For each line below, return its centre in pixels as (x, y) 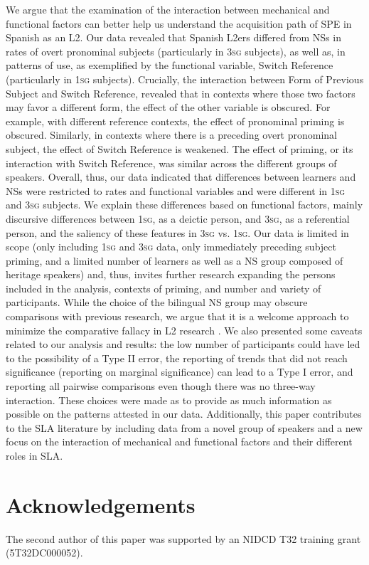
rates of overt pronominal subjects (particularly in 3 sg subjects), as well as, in (176, 51)
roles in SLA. (34, 455)
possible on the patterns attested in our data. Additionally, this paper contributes (184, 414)
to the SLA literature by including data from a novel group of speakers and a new (184, 427)
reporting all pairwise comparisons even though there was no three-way (161, 386)
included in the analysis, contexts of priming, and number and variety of (164, 288)
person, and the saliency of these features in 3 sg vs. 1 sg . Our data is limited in (177, 232)
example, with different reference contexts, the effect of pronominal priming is (175, 121)
